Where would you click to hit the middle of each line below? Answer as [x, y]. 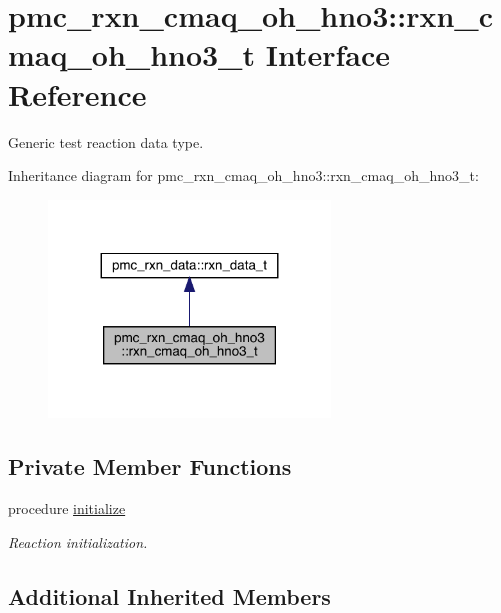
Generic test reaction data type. [106, 141]
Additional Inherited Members [169, 595]
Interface [327, 54]
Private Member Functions [150, 466]
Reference [77, 93]
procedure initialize [67, 508]
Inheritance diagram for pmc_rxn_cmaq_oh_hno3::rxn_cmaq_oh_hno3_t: [243, 175]
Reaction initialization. [78, 541]
